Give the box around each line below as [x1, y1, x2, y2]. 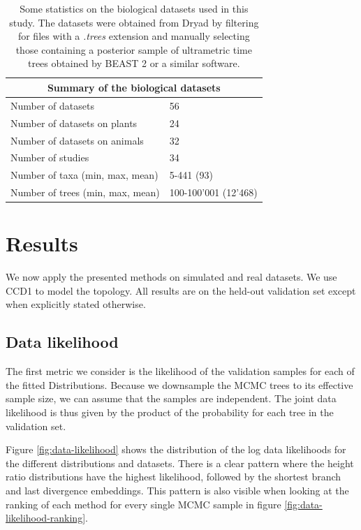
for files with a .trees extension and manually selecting [17, 29, 250, 43]
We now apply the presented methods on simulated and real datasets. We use [6, 270, 337, 284]
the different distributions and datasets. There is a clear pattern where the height [6, 455, 354, 470]
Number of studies [10, 150, 89, 165]
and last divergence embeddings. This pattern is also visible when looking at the [6, 483, 349, 497]
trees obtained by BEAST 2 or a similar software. [27, 56, 240, 71]
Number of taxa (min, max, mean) [10, 168, 159, 182]
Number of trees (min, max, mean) [10, 185, 160, 200]
